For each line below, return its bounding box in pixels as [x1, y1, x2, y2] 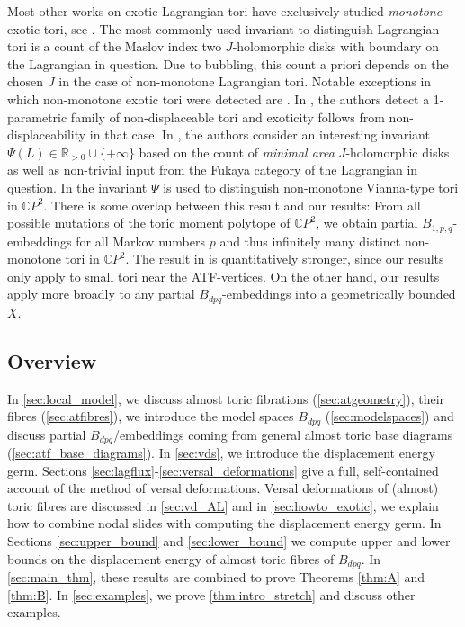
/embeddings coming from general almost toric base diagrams [112, 425, 453, 443]
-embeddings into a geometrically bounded [222, 284, 456, 303]
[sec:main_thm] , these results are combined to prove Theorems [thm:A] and [7, 568, 425, 587]
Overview [7, 346, 97, 374]
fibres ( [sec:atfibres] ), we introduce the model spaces [7, 407, 294, 425]
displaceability [7, 125, 86, 144]
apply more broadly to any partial [7, 284, 195, 303]
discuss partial [7, 425, 86, 443]
